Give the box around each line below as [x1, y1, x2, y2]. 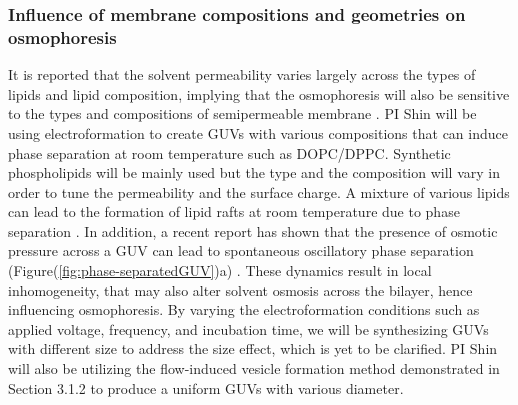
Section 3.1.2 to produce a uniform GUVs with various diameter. [8, 377, 404, 398]
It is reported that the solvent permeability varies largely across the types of [8, 64, 476, 85]
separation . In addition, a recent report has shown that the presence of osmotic [8, 220, 498, 241]
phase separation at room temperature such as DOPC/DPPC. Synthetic [8, 142, 451, 163]
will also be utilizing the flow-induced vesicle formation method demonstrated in [8, 358, 500, 379]
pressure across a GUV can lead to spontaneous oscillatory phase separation [8, 240, 474, 261]
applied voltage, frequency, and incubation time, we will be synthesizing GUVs [8, 318, 489, 339]
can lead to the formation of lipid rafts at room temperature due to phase [8, 201, 460, 222]
